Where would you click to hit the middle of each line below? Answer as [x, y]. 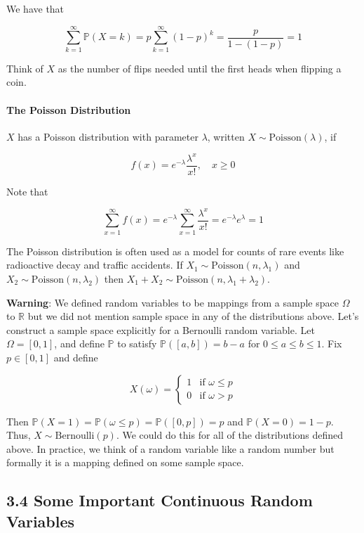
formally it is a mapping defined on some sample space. [125, 462]
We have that [35, 8]
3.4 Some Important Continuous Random [160, 500]
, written [226, 136]
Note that [27, 191]
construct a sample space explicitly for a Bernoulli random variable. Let [161, 329]
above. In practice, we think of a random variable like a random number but [170, 448]
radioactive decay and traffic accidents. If [95, 265]
